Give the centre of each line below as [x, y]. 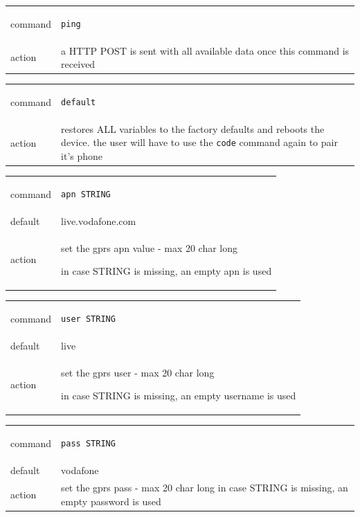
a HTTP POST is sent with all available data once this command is [205, 50]
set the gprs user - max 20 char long [138, 372]
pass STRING [88, 444]
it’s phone [82, 156]
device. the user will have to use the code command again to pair [199, 142]
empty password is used [111, 501]
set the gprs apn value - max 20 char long [150, 247]
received [78, 64]
